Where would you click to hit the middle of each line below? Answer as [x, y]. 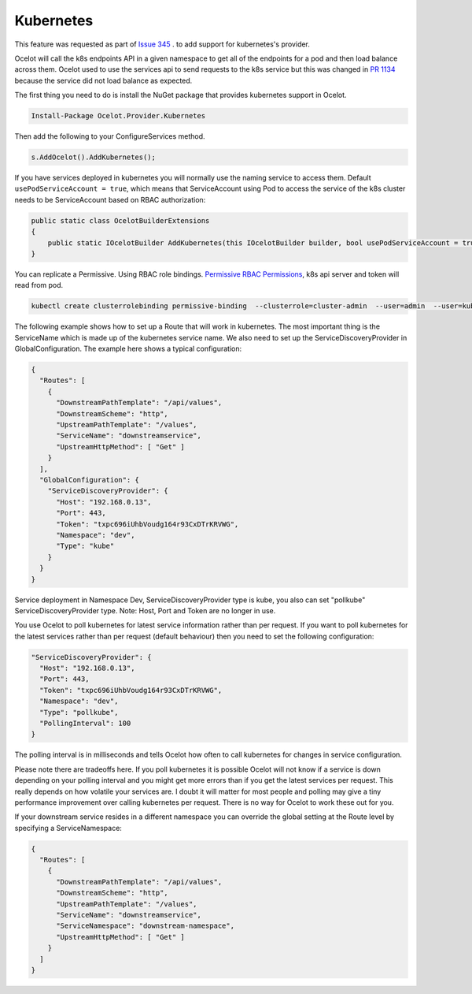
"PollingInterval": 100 [85, 723]
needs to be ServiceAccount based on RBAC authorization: [110, 199]
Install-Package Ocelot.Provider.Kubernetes [118, 116]
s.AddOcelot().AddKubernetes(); [94, 157]
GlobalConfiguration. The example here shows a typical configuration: [128, 349]
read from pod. [39, 285]
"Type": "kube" [85, 546]
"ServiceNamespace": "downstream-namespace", [146, 926]
